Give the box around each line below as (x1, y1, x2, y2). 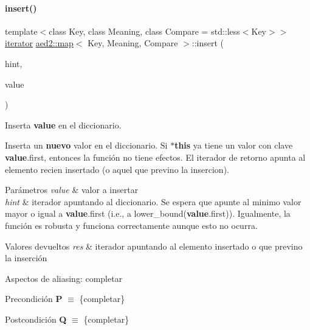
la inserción (5, 251, 47, 264)
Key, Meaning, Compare (88, 37, 178, 49)
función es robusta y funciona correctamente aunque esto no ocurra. (5, 219, 258, 231)
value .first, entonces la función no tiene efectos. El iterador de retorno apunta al (5, 150, 306, 163)
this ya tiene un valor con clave (174, 139, 293, 152)
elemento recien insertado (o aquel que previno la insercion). (5, 163, 229, 175)
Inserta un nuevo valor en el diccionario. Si (5, 139, 168, 152)
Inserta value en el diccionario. (5, 118, 122, 131)
